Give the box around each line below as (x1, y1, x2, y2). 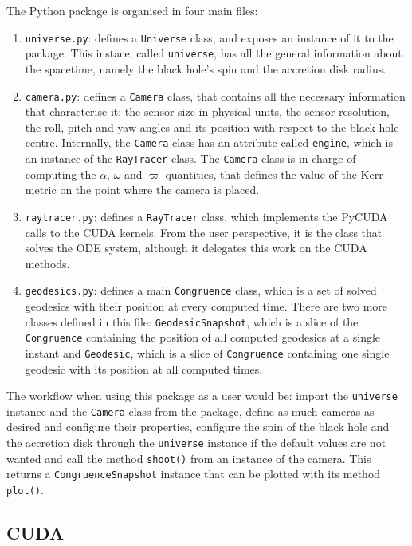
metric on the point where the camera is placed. (25, 181, 260, 198)
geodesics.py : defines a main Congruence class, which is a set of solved (25, 282, 377, 299)
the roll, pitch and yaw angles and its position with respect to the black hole (25, 118, 399, 135)
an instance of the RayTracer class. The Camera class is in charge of (25, 150, 356, 166)
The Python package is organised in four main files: (6, 2, 258, 18)
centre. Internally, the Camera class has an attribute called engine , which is (25, 134, 394, 151)
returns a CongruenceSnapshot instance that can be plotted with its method (6, 465, 381, 482)
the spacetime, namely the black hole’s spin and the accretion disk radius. (25, 60, 386, 77)
